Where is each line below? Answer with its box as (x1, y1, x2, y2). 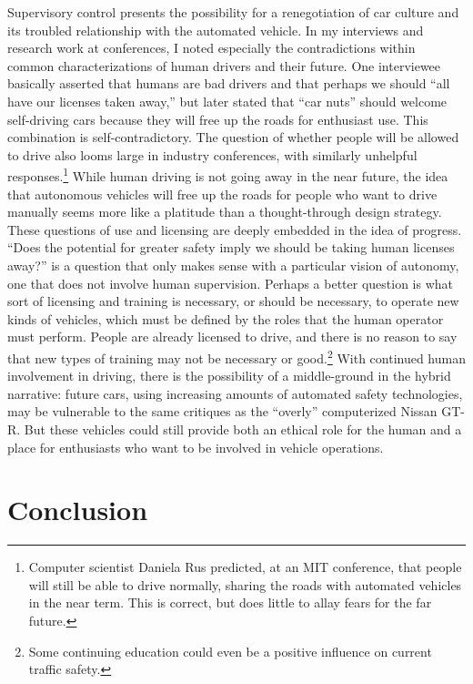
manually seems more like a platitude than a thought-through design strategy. (7, 202, 442, 221)
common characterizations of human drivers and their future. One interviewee (7, 56, 441, 75)
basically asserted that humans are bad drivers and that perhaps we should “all (7, 74, 450, 93)
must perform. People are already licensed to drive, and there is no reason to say (7, 327, 458, 346)
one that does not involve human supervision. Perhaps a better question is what (7, 273, 454, 292)
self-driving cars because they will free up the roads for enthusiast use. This (7, 109, 428, 128)
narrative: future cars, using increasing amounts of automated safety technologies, (7, 383, 463, 403)
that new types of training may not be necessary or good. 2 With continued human (7, 345, 466, 367)
